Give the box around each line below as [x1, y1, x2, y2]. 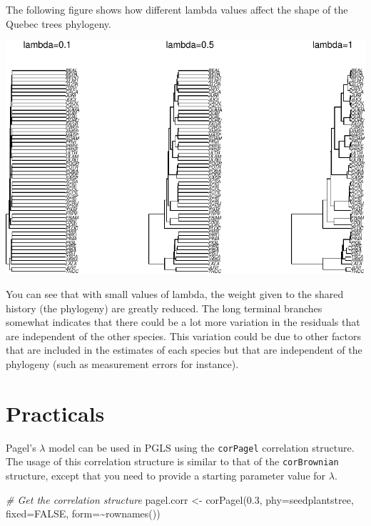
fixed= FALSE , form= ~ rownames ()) [6, 506, 161, 521]
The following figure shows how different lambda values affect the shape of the [6, 2, 348, 16]
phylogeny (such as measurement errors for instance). [6, 356, 239, 371]
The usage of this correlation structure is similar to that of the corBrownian [6, 454, 339, 469]
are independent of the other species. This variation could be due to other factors [6, 328, 361, 343]
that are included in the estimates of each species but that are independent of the [6, 342, 362, 357]
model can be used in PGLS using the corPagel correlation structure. [49, 440, 355, 455]
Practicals [6, 398, 105, 427]
